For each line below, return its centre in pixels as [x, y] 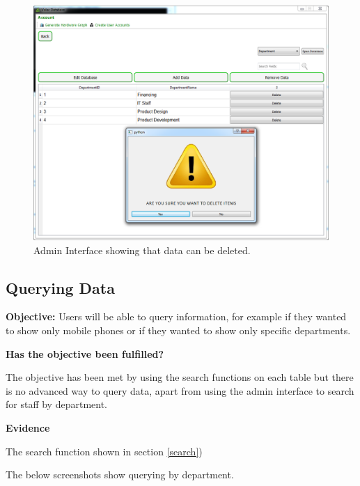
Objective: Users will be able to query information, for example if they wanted [176, 316]
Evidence [28, 428]
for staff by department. [56, 404]
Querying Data [60, 287]
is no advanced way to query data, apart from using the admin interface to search [180, 390]
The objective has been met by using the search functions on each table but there [180, 377]
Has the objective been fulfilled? [85, 353]
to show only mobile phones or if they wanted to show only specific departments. [178, 330]
